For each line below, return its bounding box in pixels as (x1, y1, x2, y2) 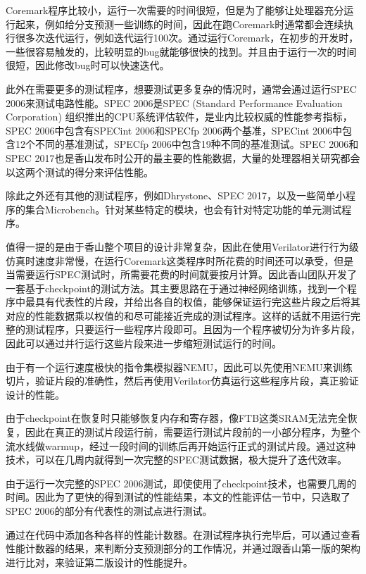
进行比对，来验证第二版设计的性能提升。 (6, 554, 193, 569)
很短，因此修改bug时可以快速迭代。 (6, 58, 170, 73)
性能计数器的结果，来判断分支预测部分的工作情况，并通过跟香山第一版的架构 (6, 541, 360, 556)
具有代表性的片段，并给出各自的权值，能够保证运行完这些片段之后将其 (34, 294, 360, 309)
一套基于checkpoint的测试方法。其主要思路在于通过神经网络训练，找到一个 (6, 280, 347, 295)
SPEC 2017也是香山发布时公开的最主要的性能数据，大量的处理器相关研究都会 (6, 150, 360, 165)
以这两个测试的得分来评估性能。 (6, 164, 153, 179)
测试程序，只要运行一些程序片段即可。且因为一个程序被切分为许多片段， (25, 322, 360, 337)
